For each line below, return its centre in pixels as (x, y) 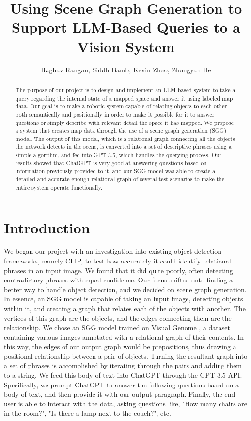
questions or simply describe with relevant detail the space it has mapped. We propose (124, 122)
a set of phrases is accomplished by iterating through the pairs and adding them (123, 365)
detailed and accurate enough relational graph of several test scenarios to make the (120, 179)
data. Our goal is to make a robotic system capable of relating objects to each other (121, 106)
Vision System (126, 46)
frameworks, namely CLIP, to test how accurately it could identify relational (118, 260)
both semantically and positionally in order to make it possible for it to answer (115, 114)
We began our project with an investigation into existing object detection (113, 251)
